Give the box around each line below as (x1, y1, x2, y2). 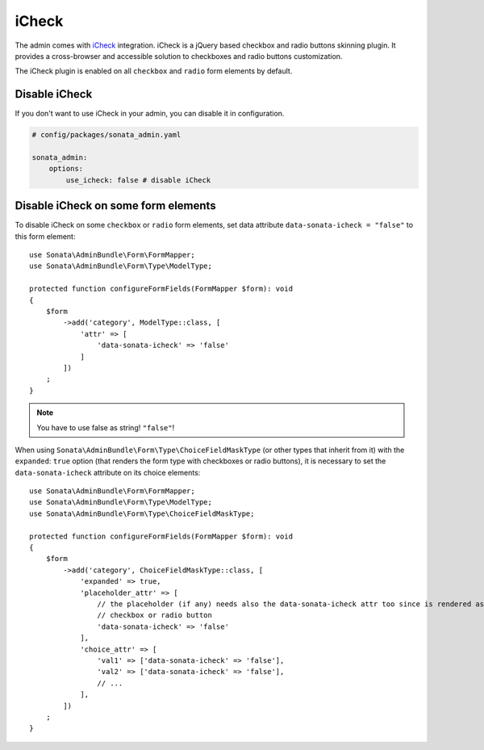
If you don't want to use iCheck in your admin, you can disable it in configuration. (15, 109, 285, 119)
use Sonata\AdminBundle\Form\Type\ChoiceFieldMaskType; (29, 509, 255, 518)
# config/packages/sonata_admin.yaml (31, 130, 181, 140)
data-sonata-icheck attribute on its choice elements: (15, 467, 201, 477)
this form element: (15, 231, 76, 241)
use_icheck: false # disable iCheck (65, 175, 211, 185)
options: (48, 164, 84, 174)
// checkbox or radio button (97, 610, 213, 620)
